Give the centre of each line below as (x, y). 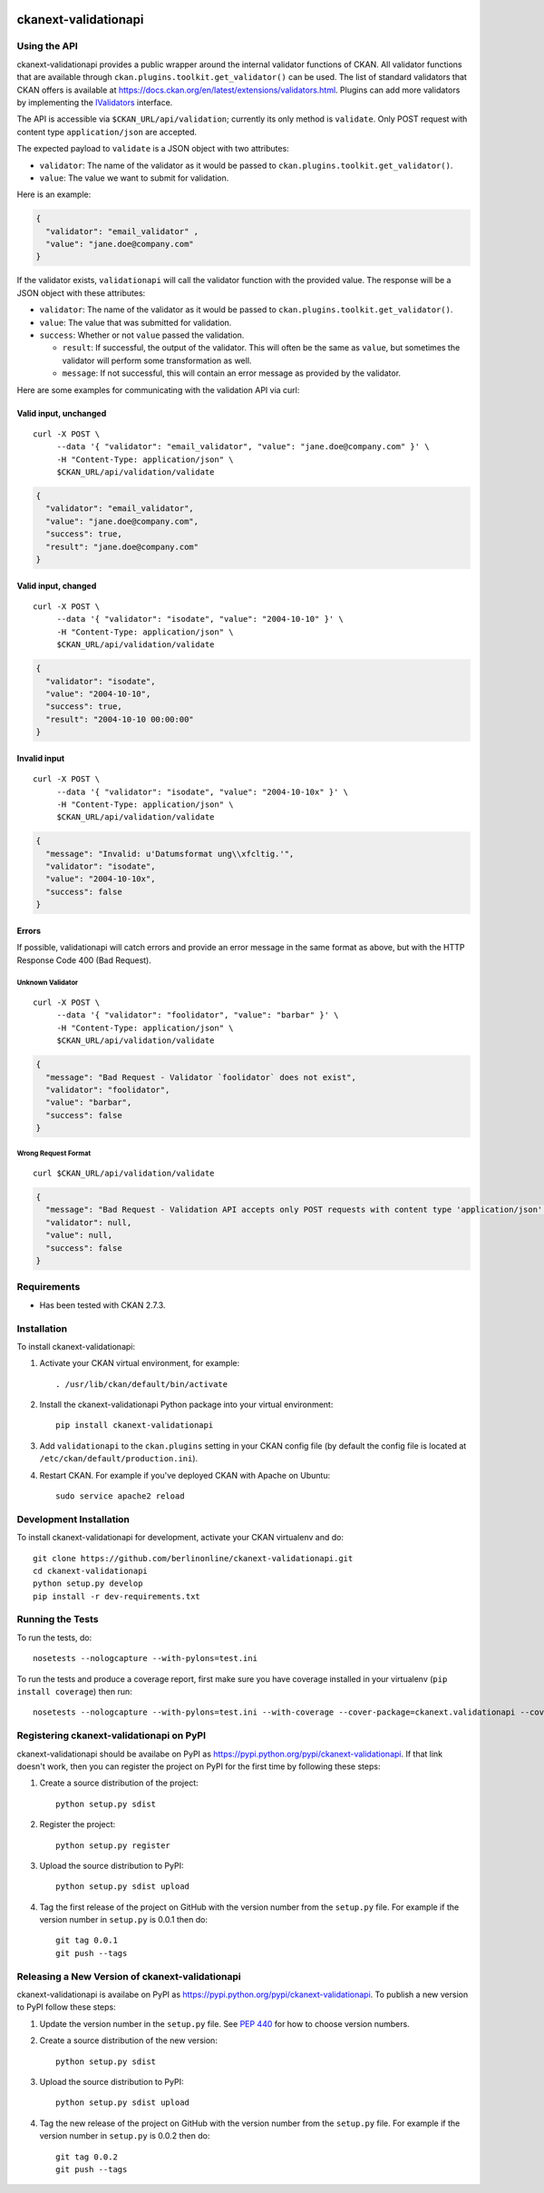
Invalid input (41, 758)
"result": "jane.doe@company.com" (122, 546)
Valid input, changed (57, 585)
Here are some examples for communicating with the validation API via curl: (158, 389)
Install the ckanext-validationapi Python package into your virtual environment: (186, 1405)
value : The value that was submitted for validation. (136, 322)
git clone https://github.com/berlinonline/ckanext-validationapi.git (193, 1558)
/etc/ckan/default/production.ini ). (119, 1459)
